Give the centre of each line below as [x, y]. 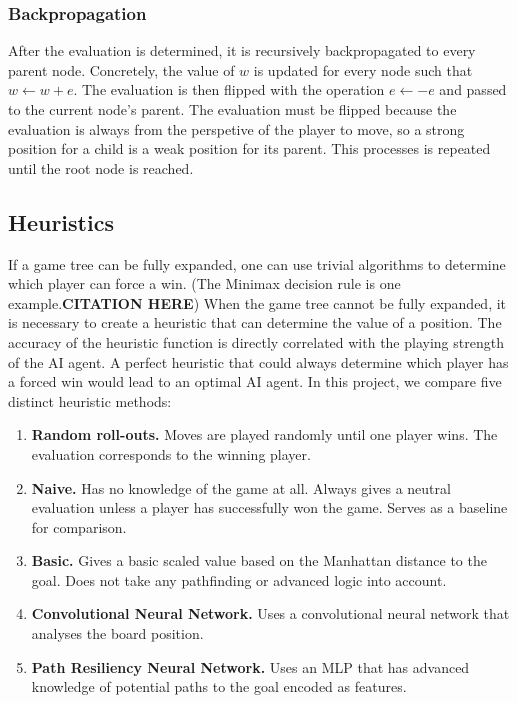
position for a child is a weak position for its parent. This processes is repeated [249, 148]
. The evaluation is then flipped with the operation [229, 89]
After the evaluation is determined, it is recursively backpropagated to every [242, 50]
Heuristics [61, 221]
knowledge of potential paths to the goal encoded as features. [219, 686]
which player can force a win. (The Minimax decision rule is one [204, 283]
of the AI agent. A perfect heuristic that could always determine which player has [258, 361]
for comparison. [79, 526]
